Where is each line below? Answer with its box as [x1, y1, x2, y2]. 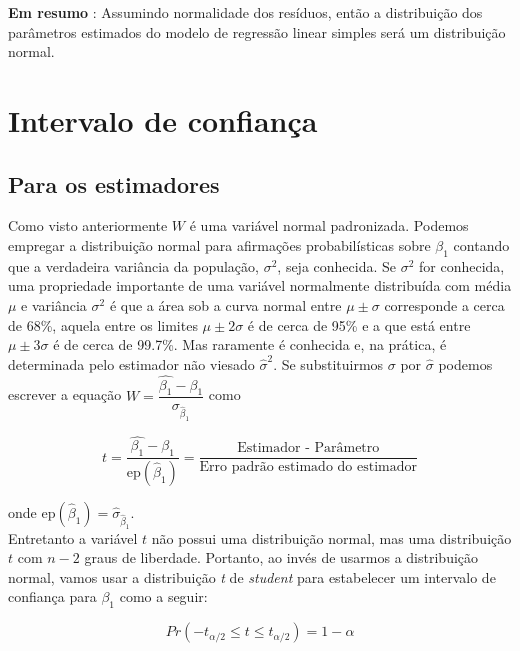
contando [453, 234, 510, 255]
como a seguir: [119, 586, 208, 607]
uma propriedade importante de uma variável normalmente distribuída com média [8, 275, 512, 296]
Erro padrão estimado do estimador [199, 460, 417, 475]
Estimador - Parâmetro [237, 441, 380, 456]
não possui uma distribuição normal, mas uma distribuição [151, 527, 512, 548]
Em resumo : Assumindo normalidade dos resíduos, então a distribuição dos [8, 2, 483, 22]
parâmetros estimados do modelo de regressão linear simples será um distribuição [8, 21, 506, 42]
